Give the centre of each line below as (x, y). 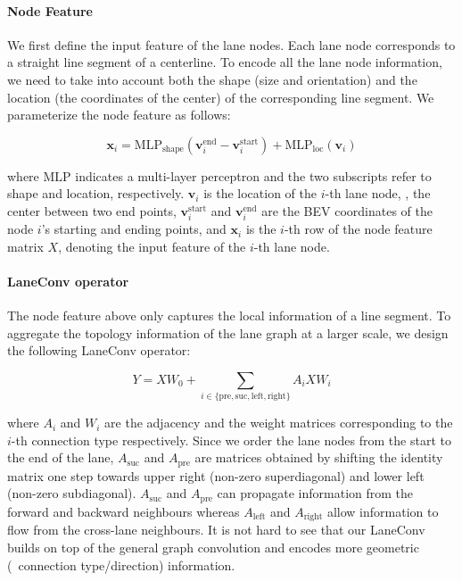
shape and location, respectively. (96, 193)
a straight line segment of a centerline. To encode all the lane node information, (225, 62)
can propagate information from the (315, 493)
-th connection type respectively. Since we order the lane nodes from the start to (231, 440)
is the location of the (260, 193)
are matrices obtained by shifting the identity (319, 457)
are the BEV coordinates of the (347, 210)
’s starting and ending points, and (134, 229)
